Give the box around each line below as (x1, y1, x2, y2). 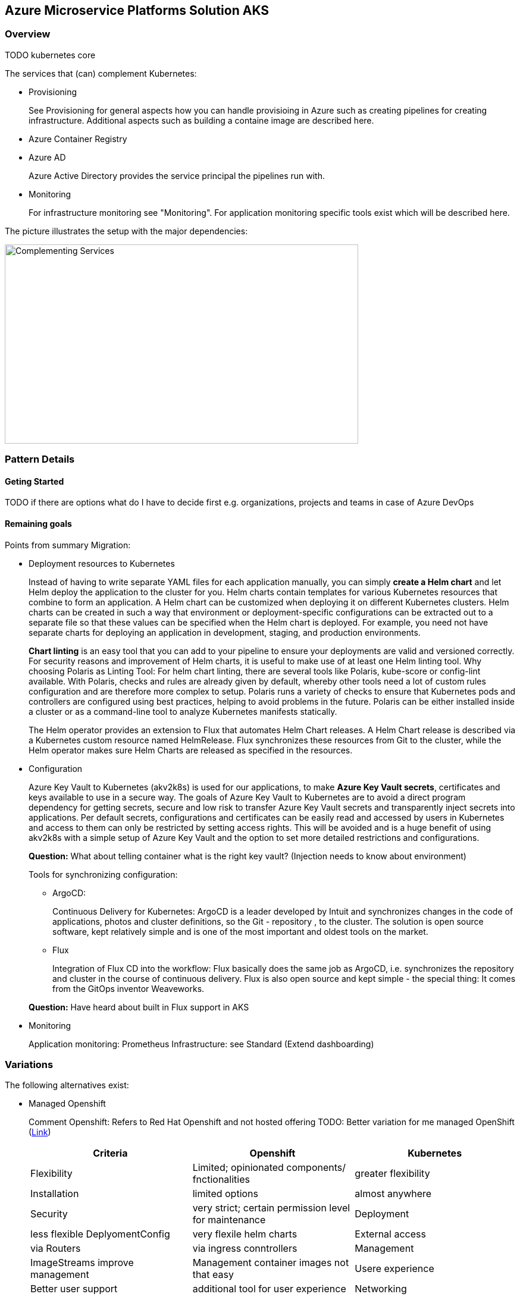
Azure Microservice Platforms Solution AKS (5, 3, 270, 18)
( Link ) (29, 1127, 51, 1138)
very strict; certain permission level (192, 1202, 350, 1214)
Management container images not (192, 1257, 349, 1269)
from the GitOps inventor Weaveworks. (52, 983, 205, 994)
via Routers (30, 1242, 81, 1255)
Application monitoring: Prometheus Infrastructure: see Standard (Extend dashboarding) (29, 1038, 374, 1049)
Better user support (30, 1283, 118, 1295)
